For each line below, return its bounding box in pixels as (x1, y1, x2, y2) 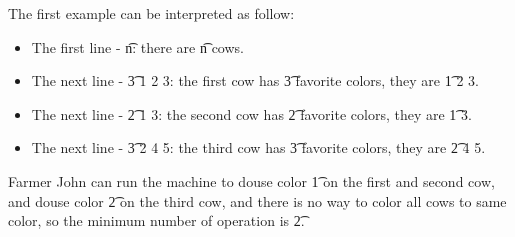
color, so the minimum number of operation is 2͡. (8, 210, 305, 231)
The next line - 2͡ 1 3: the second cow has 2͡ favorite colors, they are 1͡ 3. (31, 103, 472, 124)
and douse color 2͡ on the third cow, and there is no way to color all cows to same (8, 190, 507, 211)
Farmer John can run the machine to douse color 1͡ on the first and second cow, (8, 170, 495, 191)
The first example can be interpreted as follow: (8, 3, 295, 23)
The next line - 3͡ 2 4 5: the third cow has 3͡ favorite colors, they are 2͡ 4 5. (31, 137, 486, 158)
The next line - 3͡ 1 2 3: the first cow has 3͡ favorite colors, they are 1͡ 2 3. (31, 70, 479, 91)
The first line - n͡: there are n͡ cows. (31, 36, 244, 57)
